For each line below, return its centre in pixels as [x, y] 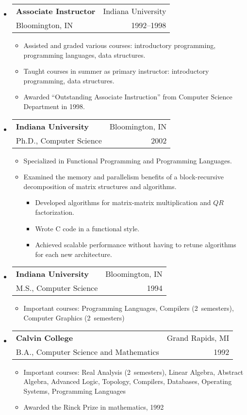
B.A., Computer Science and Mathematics [87, 351]
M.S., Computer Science [57, 288]
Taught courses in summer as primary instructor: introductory [116, 71]
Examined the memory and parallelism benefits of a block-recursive [124, 177]
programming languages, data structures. [84, 55]
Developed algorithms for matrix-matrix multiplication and [123, 202]
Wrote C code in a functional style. [87, 228]
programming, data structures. [69, 80]
